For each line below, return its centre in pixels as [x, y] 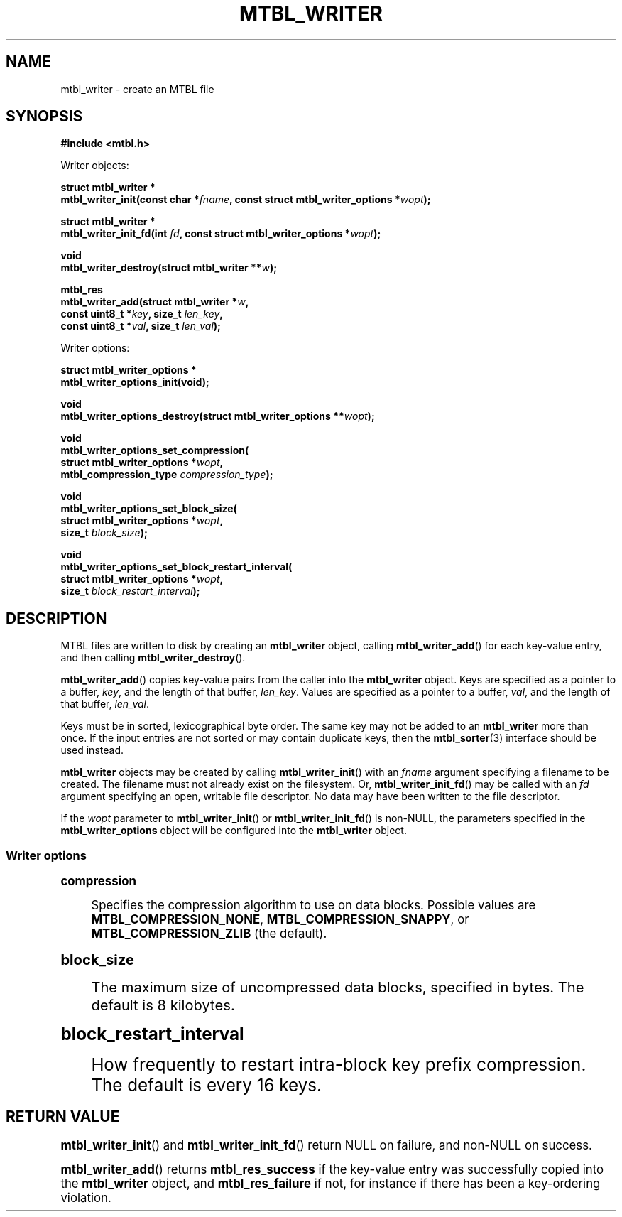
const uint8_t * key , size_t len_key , [142, 314]
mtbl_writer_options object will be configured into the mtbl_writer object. [234, 831]
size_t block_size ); [104, 533]
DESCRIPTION [56, 618]
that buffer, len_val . [105, 704]
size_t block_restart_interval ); [130, 591]
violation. [86, 1197]
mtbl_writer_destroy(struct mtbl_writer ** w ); [169, 268]
